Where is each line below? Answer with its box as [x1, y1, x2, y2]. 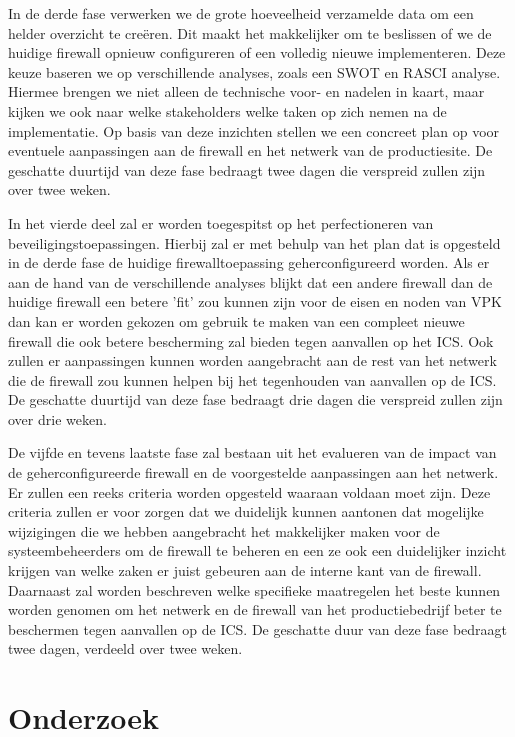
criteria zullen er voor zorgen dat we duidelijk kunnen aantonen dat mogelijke [8, 501, 484, 522]
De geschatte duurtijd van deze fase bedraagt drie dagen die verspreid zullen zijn [8, 389, 503, 410]
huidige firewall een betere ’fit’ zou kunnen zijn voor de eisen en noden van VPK [8, 291, 502, 312]
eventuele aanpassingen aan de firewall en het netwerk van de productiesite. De [8, 140, 493, 161]
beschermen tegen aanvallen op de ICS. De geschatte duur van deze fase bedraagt [8, 618, 508, 639]
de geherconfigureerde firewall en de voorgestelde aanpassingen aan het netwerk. [8, 462, 499, 483]
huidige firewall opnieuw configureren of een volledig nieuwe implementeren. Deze [8, 42, 506, 63]
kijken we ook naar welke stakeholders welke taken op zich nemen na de [8, 100, 447, 121]
